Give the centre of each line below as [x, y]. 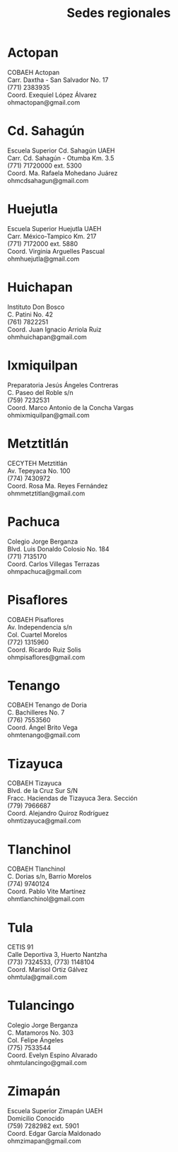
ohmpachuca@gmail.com [44, 571]
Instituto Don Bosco [36, 307]
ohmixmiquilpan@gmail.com [48, 415]
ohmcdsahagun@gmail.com [48, 180]
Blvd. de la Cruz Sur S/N [43, 791]
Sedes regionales [119, 13]
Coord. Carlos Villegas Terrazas [54, 564]
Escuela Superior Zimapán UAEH [55, 1111]
